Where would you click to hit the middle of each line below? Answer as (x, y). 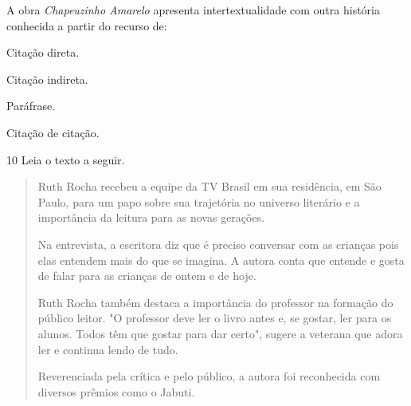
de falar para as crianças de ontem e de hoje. (147, 276)
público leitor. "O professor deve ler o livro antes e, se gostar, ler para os (215, 318)
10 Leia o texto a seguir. (66, 159)
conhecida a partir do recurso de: (87, 25)
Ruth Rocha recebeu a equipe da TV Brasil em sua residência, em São (209, 186)
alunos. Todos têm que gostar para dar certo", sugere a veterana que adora (220, 333)
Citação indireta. (47, 79)
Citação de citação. (53, 132)
